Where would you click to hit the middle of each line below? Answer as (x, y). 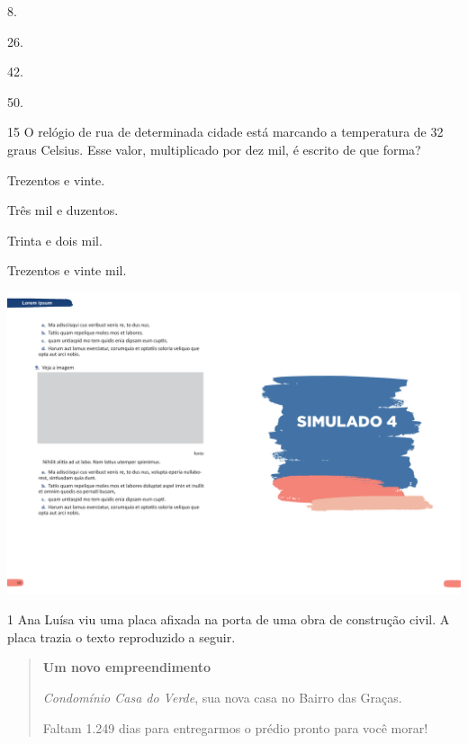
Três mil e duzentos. (63, 210)
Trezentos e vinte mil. (67, 270)
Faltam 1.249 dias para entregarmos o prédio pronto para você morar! (235, 727)
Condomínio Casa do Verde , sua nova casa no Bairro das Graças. (222, 697)
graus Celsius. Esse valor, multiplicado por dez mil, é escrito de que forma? (214, 149)
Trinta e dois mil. (55, 240)
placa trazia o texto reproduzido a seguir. (121, 636)
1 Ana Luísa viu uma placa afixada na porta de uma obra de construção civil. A (229, 619)
